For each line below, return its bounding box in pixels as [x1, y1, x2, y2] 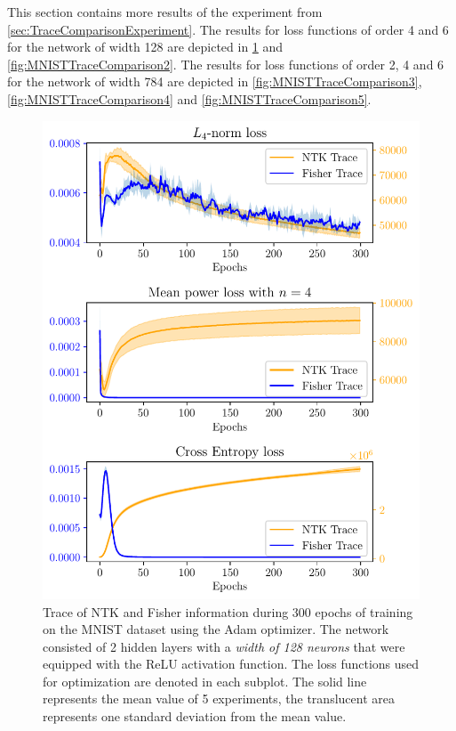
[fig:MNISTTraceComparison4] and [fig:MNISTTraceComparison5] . [7, 89, 372, 108]
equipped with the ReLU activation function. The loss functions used [43, 654, 420, 673]
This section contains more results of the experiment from [7, 3, 323, 20]
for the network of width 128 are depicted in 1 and [7, 37, 284, 56]
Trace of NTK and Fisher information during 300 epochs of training [43, 602, 413, 621]
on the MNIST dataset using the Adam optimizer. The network [43, 620, 389, 638]
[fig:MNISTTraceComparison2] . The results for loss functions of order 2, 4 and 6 [7, 54, 444, 73]
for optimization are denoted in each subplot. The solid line [43, 671, 367, 690]
